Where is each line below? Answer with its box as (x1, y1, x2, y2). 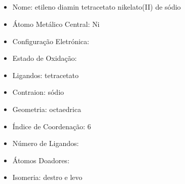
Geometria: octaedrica (12, 103, 81, 114)
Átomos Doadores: (12, 155, 69, 165)
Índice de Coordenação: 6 (12, 121, 91, 131)
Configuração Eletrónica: (12, 35, 89, 46)
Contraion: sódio (12, 87, 64, 97)
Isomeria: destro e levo (12, 172, 83, 182)
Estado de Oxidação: (12, 53, 77, 63)
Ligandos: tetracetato (12, 69, 79, 80)
